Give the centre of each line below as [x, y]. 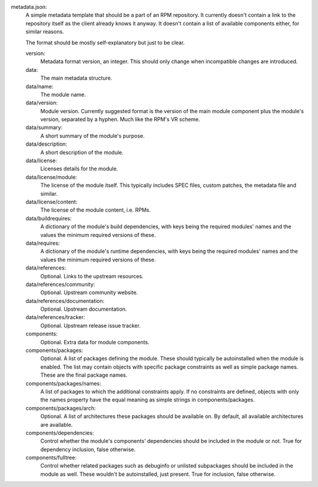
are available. [57, 425]
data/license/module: [51, 177]
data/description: [47, 144]
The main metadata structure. [76, 78]
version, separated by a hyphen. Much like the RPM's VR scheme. [120, 119]
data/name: [39, 86]
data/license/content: [52, 202]
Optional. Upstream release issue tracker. [90, 325]
